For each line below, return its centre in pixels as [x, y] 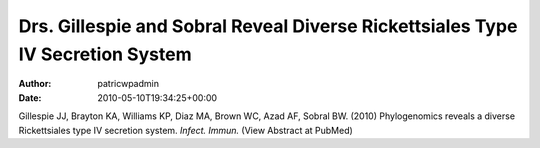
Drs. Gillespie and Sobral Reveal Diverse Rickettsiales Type [268, 26]
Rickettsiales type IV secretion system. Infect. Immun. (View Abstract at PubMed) [186, 130]
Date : [30, 97]
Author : [35, 84]
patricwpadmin [128, 84]
